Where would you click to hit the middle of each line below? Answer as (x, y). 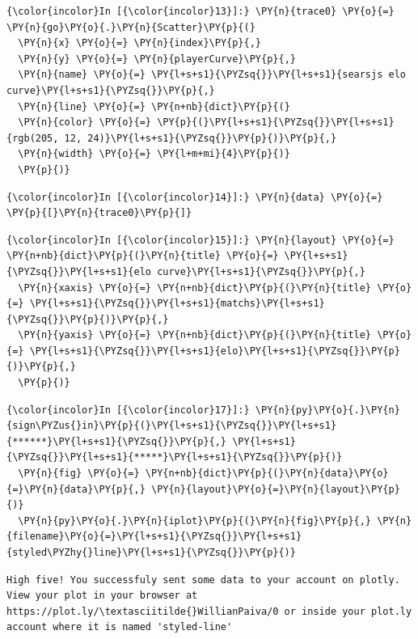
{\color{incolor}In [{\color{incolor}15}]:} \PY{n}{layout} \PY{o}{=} (201, 240)
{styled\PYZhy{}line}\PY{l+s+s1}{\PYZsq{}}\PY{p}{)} (151, 552)
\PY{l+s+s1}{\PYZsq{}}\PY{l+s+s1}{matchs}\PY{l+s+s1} (177, 304)
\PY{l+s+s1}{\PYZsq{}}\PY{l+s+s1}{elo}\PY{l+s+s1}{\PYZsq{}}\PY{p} (215, 351)
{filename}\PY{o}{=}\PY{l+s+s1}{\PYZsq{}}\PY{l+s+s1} (154, 537)
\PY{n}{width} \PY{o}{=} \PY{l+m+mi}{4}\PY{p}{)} (154, 154)
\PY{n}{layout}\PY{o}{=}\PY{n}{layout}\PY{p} (275, 489)
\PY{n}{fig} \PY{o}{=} (79, 474)
